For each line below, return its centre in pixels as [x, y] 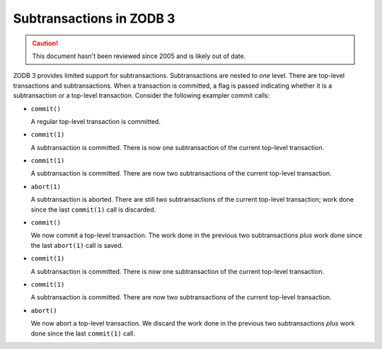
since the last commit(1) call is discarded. [93, 210]
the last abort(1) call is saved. [77, 245]
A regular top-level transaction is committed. [95, 121]
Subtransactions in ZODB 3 [94, 18]
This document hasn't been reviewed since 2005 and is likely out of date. [139, 56]
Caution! [45, 43]
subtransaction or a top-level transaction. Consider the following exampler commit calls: [141, 96]
